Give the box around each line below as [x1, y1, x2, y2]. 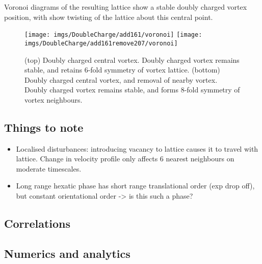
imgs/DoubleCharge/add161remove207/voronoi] [24, 39, 178, 47]
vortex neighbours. [24, 94, 83, 105]
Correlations [4, 215, 71, 231]
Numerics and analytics [4, 245, 130, 261]
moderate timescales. [16, 163, 82, 174]
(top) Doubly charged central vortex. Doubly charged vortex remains [24, 54, 240, 65]
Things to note [4, 119, 84, 135]
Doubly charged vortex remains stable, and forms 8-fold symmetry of [24, 84, 240, 95]
